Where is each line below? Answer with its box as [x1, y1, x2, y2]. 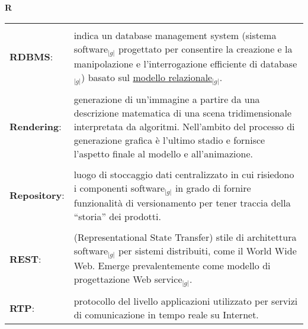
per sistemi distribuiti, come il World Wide [118, 244, 297, 258]
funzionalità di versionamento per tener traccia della [73, 196, 291, 210]
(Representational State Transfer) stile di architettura [73, 230, 297, 244]
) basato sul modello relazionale [81, 70, 213, 84]
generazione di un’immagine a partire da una [73, 92, 260, 106]
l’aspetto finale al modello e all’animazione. [73, 146, 253, 160]
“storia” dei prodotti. [73, 209, 161, 224]
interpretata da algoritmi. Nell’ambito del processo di [73, 119, 295, 133]
